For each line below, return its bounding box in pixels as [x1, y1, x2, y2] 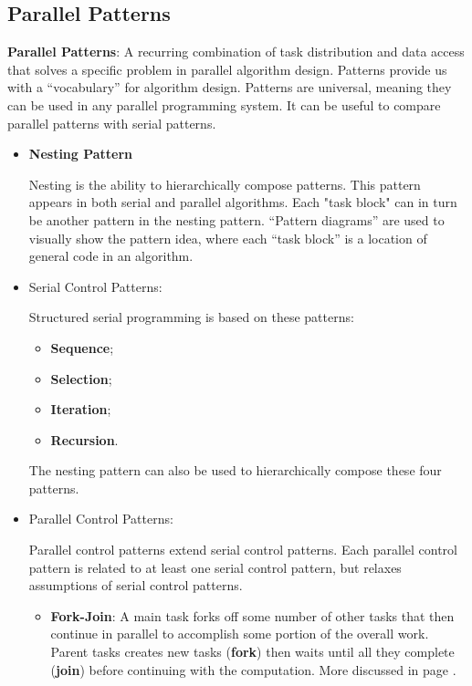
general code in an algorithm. [28, 246, 194, 265]
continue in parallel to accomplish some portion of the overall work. [50, 624, 429, 643]
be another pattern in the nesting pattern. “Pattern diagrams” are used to [28, 210, 445, 229]
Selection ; [50, 369, 112, 388]
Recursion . [50, 430, 119, 449]
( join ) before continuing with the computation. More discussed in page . [50, 660, 456, 679]
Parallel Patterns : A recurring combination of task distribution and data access [7, 42, 465, 61]
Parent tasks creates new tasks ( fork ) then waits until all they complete [50, 642, 455, 661]
